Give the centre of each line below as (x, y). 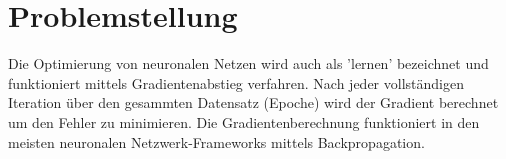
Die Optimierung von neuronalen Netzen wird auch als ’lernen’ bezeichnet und (248, 63)
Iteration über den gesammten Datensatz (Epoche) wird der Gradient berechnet (253, 102)
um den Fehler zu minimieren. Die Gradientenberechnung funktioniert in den (244, 121)
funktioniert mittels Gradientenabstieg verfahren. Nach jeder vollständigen (236, 82)
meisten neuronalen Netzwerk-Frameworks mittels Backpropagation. (216, 141)
